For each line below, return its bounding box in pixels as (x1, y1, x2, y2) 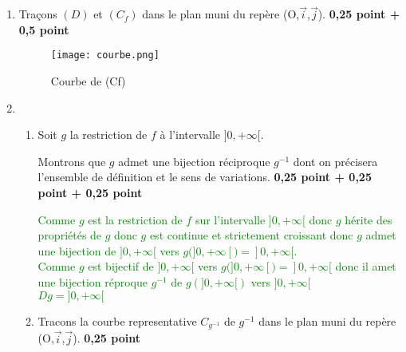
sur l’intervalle (195, 211, 266, 227)
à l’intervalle (160, 126, 221, 143)
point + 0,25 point (37, 184, 143, 201)
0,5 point (18, 21, 69, 38)
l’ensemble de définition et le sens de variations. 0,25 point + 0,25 (37, 168, 372, 185)
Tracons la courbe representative (37, 312, 197, 329)
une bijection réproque (37, 274, 148, 290)
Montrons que (37, 152, 106, 169)
